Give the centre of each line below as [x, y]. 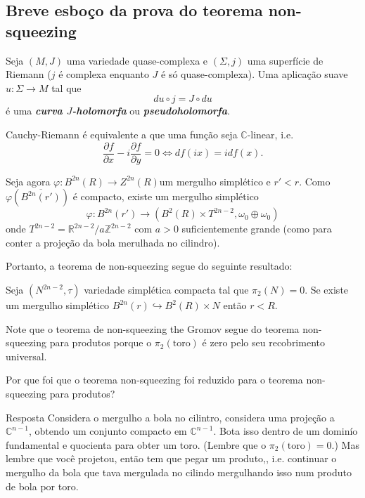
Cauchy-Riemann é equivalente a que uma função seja [122, 134]
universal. [26, 356]
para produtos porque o [101, 342]
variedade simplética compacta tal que [166, 289]
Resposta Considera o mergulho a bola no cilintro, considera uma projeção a [170, 417]
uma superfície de [285, 60]
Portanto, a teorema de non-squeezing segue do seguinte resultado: [149, 266]
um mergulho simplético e [215, 181]
